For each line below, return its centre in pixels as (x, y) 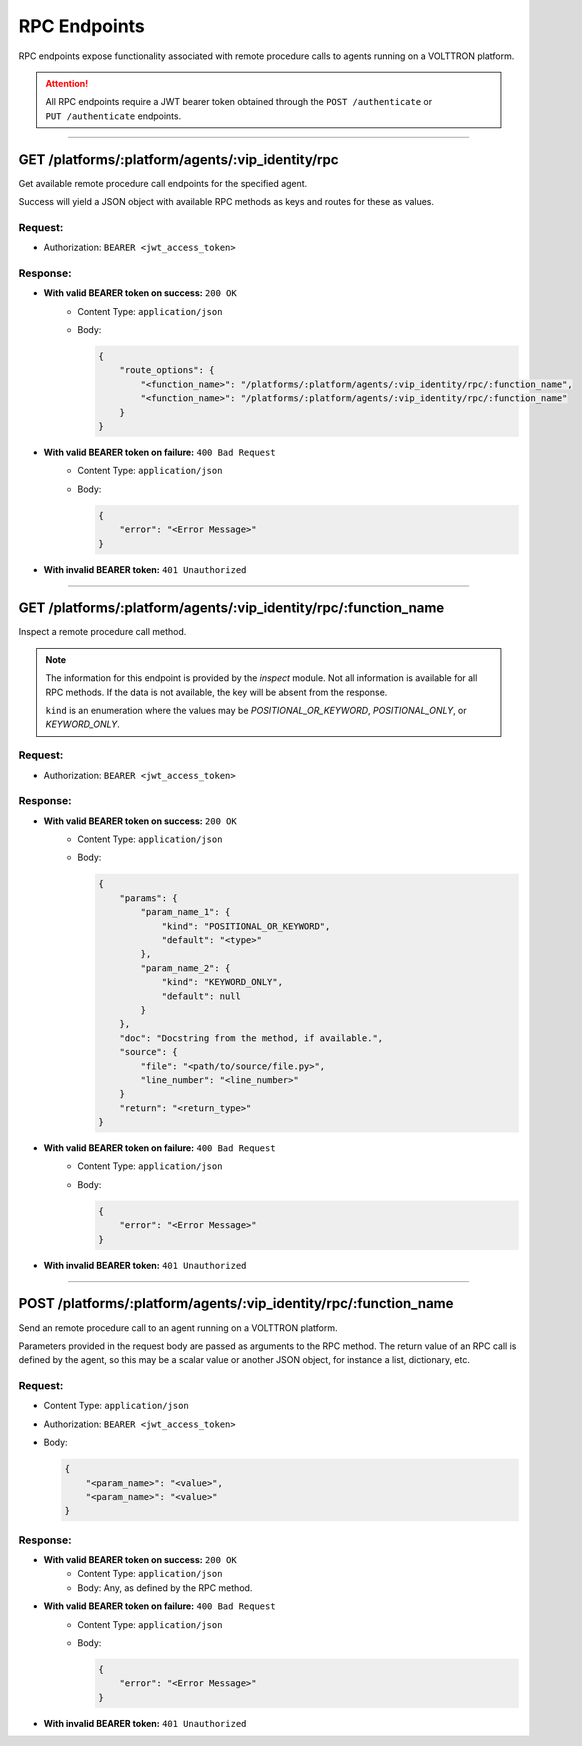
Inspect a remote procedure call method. (102, 632)
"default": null (201, 996)
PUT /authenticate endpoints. (113, 116)
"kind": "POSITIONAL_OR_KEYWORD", (246, 926)
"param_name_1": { (185, 912)
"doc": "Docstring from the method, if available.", (251, 1038)
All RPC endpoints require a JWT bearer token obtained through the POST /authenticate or (239, 102)
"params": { (149, 898)
